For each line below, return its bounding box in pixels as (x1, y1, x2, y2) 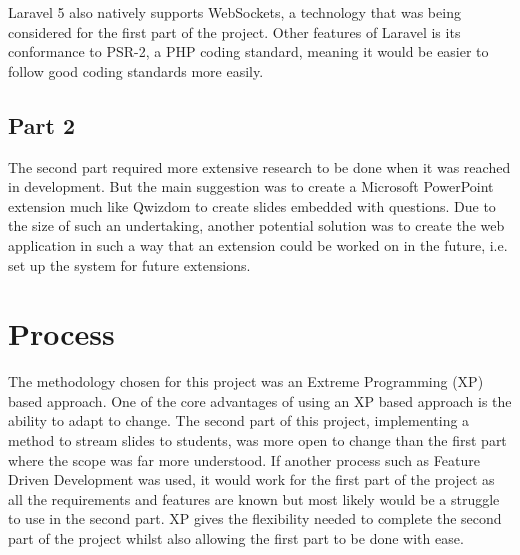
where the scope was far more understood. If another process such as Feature (8, 449, 480, 470)
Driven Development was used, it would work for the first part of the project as (8, 469, 495, 490)
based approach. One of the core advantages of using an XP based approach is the (8, 390, 512, 411)
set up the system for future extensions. (8, 254, 251, 275)
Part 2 (8, 109, 76, 140)
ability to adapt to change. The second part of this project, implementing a (8, 410, 470, 431)
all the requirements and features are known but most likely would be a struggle (8, 488, 500, 509)
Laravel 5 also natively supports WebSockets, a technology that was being (8, 2, 461, 22)
